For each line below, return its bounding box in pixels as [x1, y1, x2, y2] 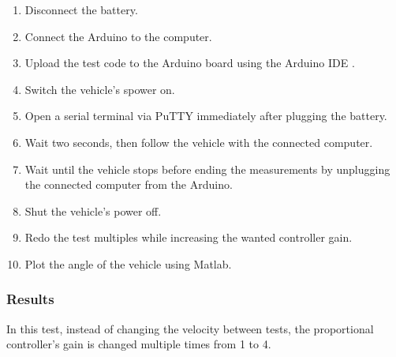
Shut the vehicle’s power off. [24, 202, 162, 219]
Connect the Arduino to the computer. [24, 28, 212, 44]
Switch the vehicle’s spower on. [24, 81, 175, 97]
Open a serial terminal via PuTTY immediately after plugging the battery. [24, 107, 387, 124]
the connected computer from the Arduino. [24, 176, 233, 193]
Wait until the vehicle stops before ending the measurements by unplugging [24, 160, 390, 177]
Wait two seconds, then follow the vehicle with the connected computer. [24, 133, 373, 150]
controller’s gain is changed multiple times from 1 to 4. [6, 336, 271, 352]
